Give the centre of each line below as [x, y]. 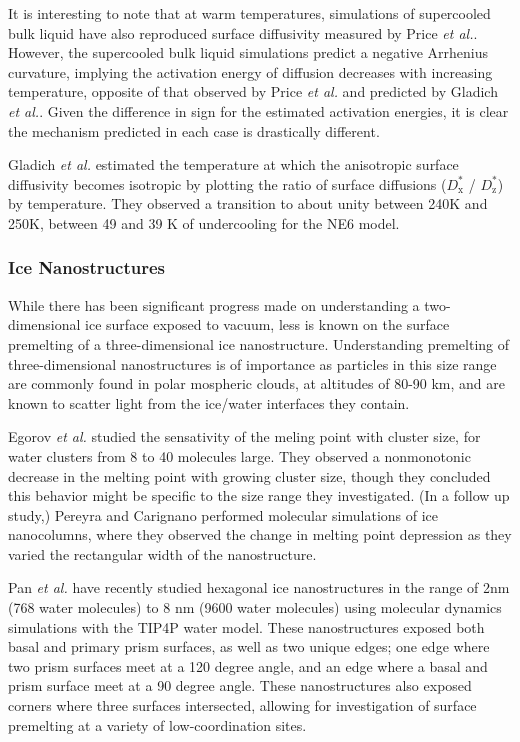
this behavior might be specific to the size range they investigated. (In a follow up [259, 495]
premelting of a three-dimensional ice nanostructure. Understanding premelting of [259, 343]
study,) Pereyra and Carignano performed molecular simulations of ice [223, 514]
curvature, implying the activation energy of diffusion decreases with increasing [250, 71]
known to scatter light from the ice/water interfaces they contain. [209, 402]
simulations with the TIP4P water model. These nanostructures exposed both [246, 626]
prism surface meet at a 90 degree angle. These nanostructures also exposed [240, 685]
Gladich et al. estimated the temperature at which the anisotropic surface [233, 164]
